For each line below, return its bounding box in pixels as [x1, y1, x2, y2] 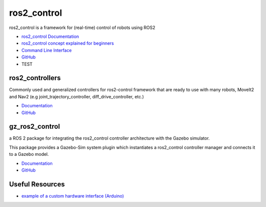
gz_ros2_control [9, 122, 60, 131]
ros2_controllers [9, 74, 61, 82]
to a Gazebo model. [9, 151, 49, 157]
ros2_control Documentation [21, 33, 79, 39]
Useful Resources [9, 180, 65, 188]
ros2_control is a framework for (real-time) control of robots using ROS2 [9, 25, 156, 30]
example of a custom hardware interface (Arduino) [21, 193, 124, 199]
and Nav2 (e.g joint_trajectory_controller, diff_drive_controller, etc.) [9, 93, 144, 99]
